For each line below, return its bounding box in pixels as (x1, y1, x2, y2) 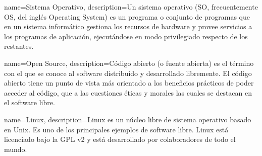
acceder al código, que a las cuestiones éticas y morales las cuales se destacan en (4, 87, 252, 98)
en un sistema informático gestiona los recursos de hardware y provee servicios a (4, 21, 252, 32)
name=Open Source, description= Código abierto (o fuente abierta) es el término (4, 57, 254, 68)
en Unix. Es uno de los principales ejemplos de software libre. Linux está (4, 124, 229, 134)
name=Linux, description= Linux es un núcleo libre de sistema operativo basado (4, 114, 251, 124)
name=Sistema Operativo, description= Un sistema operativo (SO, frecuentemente (4, 2, 258, 12)
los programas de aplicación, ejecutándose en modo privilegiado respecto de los (4, 31, 248, 41)
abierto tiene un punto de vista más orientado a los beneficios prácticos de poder (4, 77, 254, 88)
